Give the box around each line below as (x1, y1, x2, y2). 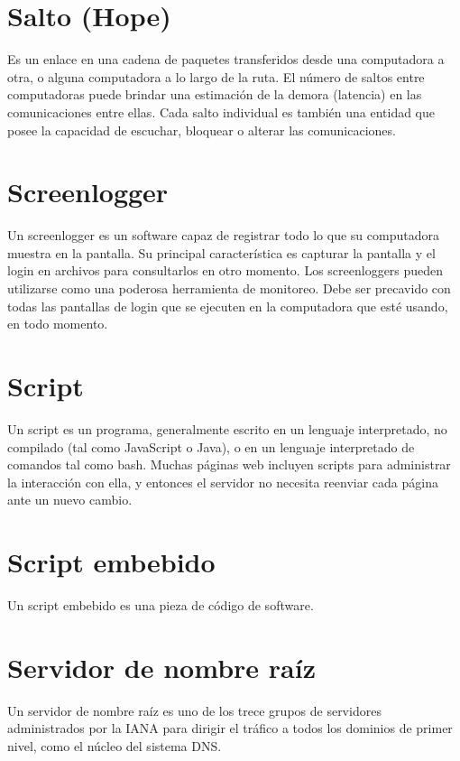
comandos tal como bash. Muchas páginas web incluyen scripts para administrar (7, 455, 451, 474)
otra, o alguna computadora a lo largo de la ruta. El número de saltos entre (7, 67, 425, 86)
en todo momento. (7, 314, 108, 333)
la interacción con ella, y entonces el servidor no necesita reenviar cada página (7, 472, 438, 491)
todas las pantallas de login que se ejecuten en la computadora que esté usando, (7, 296, 448, 315)
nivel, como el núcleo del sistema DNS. (7, 736, 222, 755)
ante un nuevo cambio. (7, 490, 133, 509)
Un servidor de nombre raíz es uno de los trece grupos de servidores (7, 701, 382, 719)
